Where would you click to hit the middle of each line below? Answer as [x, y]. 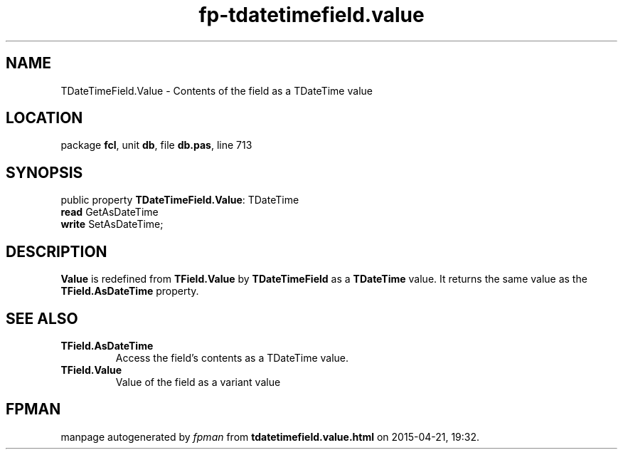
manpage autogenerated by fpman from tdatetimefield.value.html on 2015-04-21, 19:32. [270, 436]
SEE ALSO [42, 318]
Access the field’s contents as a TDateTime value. [232, 357]
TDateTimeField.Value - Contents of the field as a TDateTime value [217, 90]
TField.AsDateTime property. [130, 291]
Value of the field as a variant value [198, 382]
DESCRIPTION [57, 251]
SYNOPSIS [44, 172]
